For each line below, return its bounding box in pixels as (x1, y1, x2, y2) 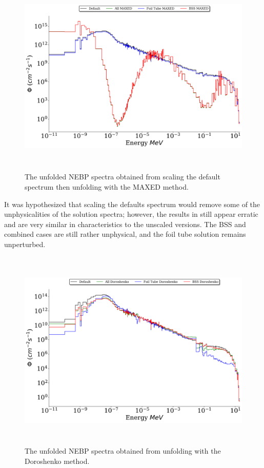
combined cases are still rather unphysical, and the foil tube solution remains (4, 229, 246, 239)
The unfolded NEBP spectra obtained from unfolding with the (25, 445, 221, 456)
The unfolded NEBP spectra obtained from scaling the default (25, 171, 220, 182)
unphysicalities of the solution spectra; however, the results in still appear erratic (4, 209, 258, 219)
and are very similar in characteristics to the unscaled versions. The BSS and (4, 218, 246, 229)
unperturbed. (4, 238, 46, 249)
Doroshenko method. (25, 455, 90, 466)
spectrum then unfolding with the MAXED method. (25, 181, 189, 192)
